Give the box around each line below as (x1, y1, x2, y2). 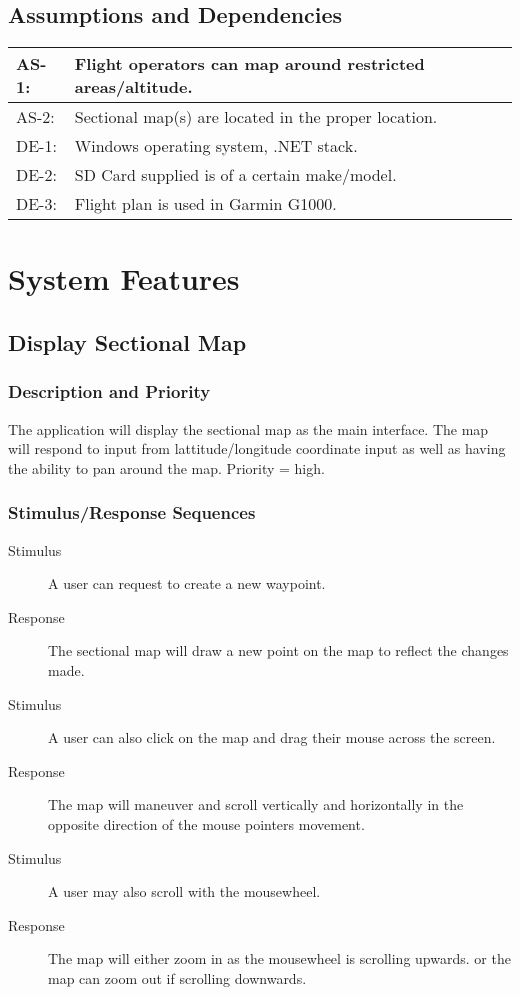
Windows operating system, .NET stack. (74, 134, 358, 158)
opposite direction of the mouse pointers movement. (48, 813, 365, 834)
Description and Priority (8, 379, 211, 404)
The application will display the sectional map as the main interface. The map (8, 418, 489, 439)
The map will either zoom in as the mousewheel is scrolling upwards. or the (48, 948, 511, 969)
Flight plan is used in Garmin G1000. (74, 192, 337, 216)
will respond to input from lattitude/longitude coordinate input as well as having (8, 438, 506, 459)
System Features (8, 258, 240, 299)
